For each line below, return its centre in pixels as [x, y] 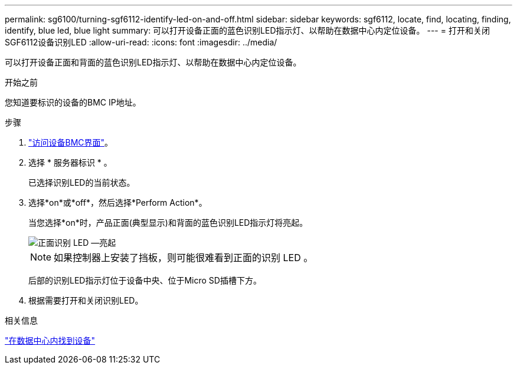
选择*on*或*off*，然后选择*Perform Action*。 [118, 202]
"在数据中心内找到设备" [50, 340]
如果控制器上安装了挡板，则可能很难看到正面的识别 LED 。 [184, 258]
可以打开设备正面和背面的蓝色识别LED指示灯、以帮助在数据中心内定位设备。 [153, 62]
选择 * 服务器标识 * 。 [70, 162]
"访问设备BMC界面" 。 [71, 142]
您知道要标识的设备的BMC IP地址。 [73, 102]
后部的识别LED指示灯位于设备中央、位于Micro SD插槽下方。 [145, 280]
